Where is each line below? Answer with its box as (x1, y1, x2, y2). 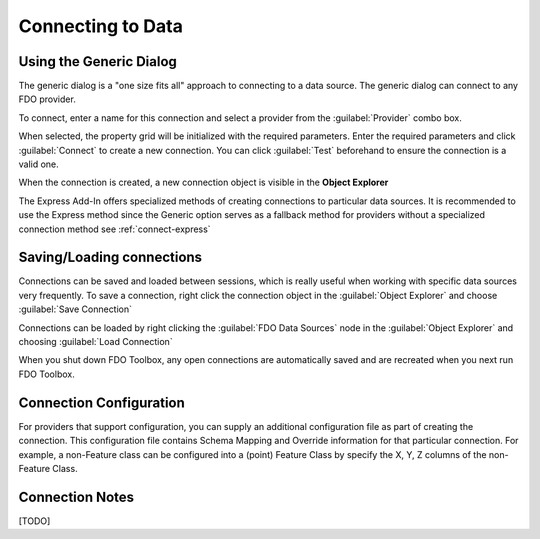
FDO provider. (18, 93, 77, 105)
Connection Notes (18, 488, 135, 505)
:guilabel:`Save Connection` (18, 303, 133, 315)
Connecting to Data (18, 15, 184, 37)
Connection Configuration (18, 394, 185, 411)
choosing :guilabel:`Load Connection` (18, 336, 174, 348)
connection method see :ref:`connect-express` (18, 223, 211, 235)
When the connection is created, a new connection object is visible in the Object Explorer (18, 176, 389, 189)
